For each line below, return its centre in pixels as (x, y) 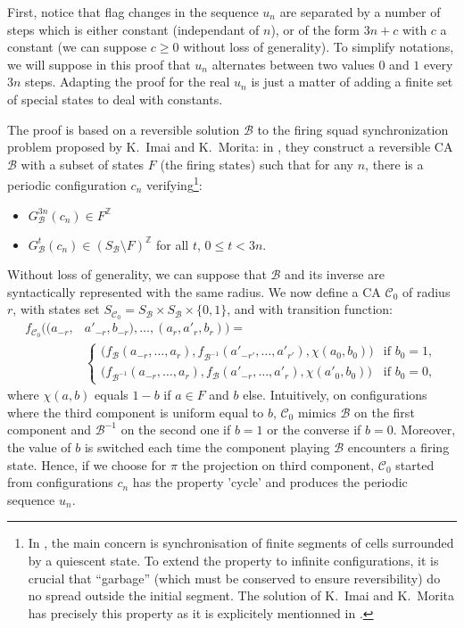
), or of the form (315, 29)
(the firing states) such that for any (257, 164)
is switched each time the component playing (207, 447)
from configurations (60, 482)
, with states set (56, 309)
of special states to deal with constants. (115, 99)
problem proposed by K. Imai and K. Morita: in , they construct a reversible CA (230, 147)
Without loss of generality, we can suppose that (137, 274)
